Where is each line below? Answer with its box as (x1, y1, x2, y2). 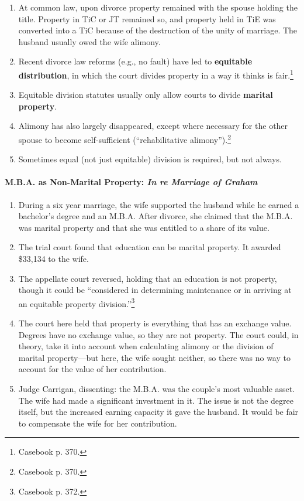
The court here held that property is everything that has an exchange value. (18, 317, 292, 329)
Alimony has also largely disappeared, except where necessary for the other (18, 120, 288, 132)
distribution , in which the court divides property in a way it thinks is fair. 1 (18, 67, 293, 81)
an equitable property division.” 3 (18, 295, 135, 309)
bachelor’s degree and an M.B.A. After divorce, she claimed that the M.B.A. (18, 210, 293, 222)
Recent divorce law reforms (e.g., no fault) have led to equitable (18, 55, 253, 67)
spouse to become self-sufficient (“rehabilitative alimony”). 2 (18, 132, 231, 145)
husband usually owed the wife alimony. (18, 35, 161, 47)
